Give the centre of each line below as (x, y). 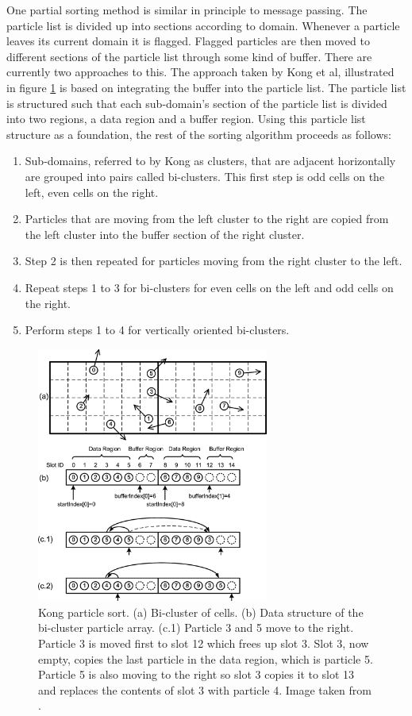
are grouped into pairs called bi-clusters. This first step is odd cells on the (205, 176)
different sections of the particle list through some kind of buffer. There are (189, 56)
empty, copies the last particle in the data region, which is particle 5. (206, 658)
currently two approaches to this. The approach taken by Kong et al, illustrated (200, 72)
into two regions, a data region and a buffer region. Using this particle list (186, 119)
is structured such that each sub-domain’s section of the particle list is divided (197, 103)
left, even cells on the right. (92, 192)
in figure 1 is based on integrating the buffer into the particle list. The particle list (206, 87)
